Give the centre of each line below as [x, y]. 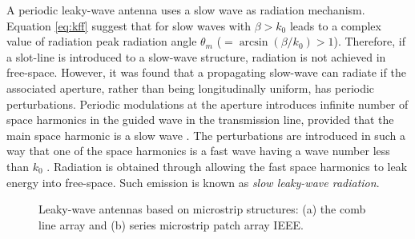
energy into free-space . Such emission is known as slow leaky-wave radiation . [193, 182]
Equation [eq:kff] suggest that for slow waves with [129, 25]
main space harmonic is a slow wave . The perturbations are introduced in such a [206, 135]
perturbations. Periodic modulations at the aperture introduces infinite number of [207, 104]
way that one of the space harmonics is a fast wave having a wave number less [198, 151]
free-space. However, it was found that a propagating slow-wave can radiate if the [206, 72]
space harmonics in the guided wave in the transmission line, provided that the [200, 119]
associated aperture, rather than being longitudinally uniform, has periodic [191, 88]
